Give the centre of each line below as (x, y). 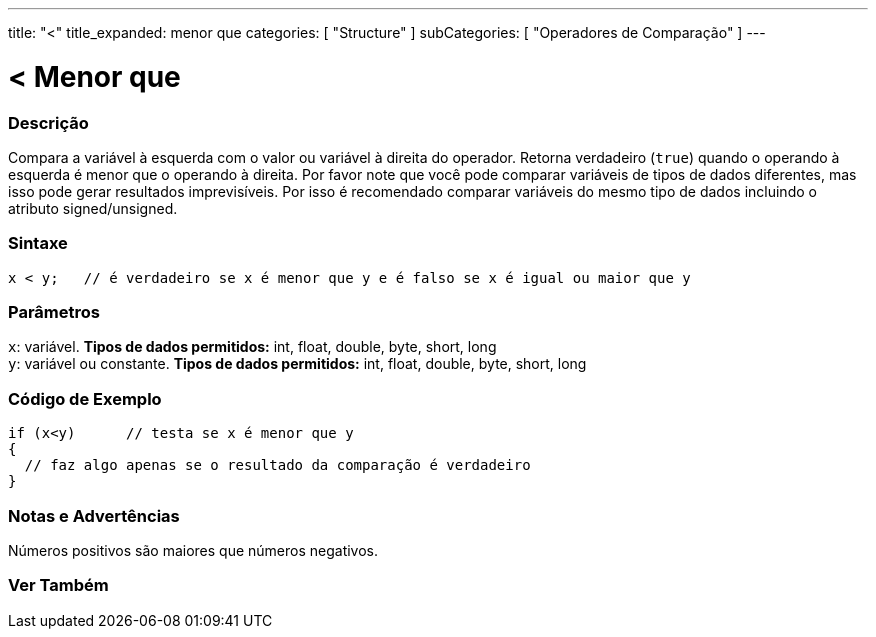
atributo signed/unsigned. (93, 208)
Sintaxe (38, 243)
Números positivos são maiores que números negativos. (193, 550)
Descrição (48, 122)
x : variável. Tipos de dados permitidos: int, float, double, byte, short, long (252, 347)
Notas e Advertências (94, 515)
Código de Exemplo (85, 398)
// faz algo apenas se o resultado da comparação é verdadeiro (277, 465)
